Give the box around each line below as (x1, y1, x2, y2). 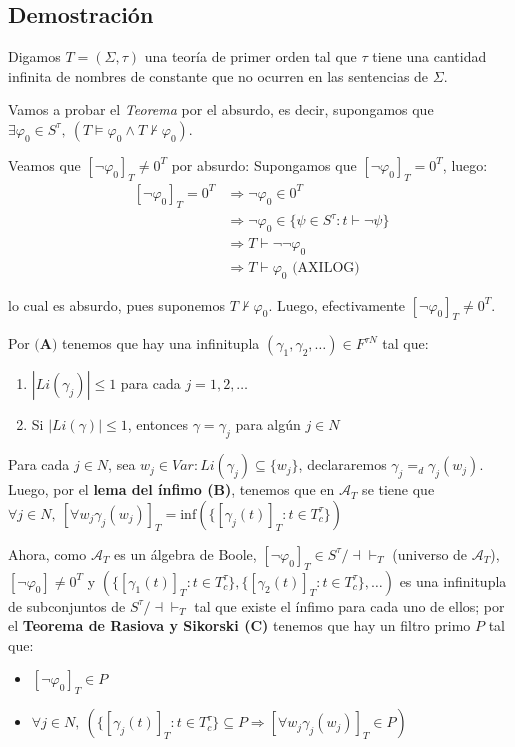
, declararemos (298, 454, 387, 475)
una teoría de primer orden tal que (144, 46, 357, 67)
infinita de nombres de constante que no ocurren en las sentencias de (8, 65, 429, 86)
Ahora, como (8, 543, 87, 564)
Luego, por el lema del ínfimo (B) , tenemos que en (8, 479, 335, 500)
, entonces (127, 414, 189, 435)
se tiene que (362, 479, 435, 500)
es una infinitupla (399, 570, 507, 591)
